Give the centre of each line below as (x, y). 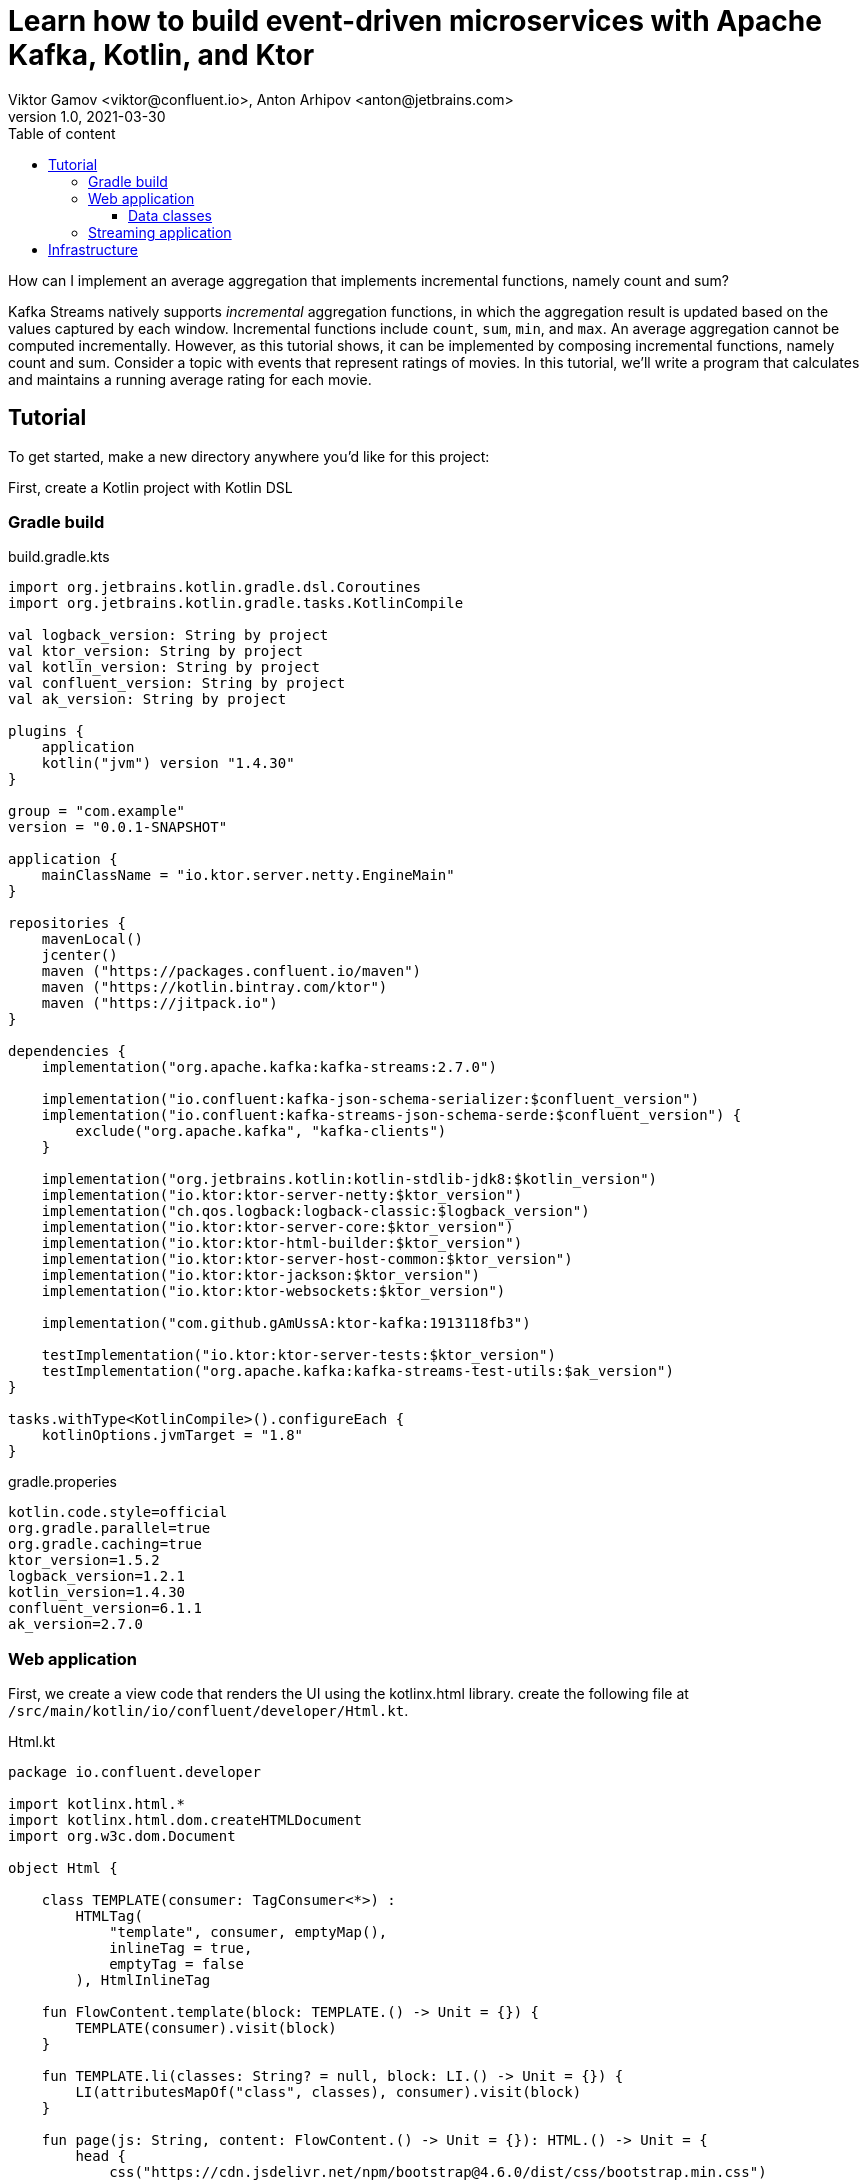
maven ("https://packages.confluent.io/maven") (231, 971)
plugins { (46, 731)
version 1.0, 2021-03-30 (87, 116)
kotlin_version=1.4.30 (97, 1592)
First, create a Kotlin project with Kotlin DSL (150, 487)
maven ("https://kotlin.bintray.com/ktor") (214, 987)
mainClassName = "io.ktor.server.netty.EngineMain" (248, 875)
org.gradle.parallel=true (109, 1528)
